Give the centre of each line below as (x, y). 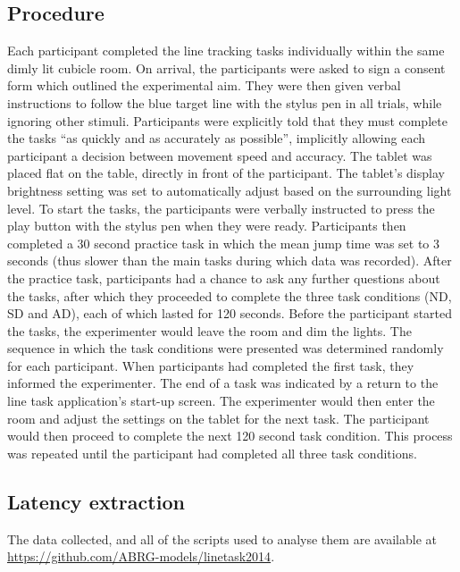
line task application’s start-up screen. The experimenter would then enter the (221, 401)
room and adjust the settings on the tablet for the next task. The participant (218, 418)
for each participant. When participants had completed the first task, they (211, 365)
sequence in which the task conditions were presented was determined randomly (226, 348)
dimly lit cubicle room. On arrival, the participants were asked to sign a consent (226, 67)
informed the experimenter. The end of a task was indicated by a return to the (223, 383)
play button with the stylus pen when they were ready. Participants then (207, 226)
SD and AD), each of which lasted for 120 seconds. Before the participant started (230, 313)
